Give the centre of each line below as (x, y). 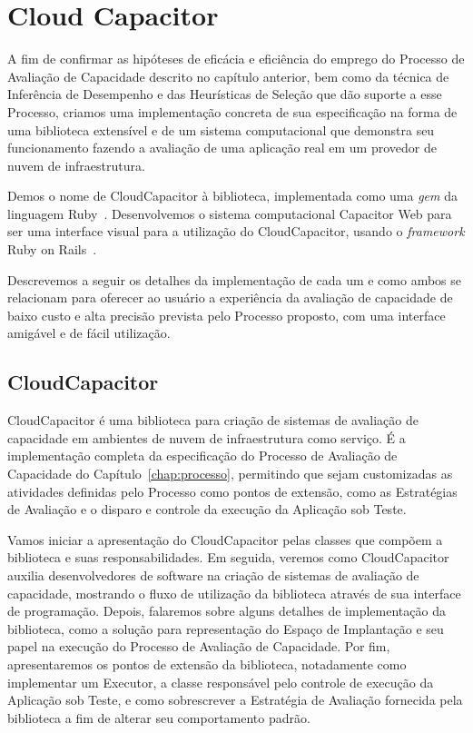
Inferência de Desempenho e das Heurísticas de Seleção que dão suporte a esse (225, 94)
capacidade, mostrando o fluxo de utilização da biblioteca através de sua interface (234, 593)
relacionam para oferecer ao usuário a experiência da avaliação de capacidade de (230, 297)
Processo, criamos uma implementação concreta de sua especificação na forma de (232, 111)
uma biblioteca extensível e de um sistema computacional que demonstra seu (221, 129)
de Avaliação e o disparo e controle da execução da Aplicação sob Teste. (207, 509)
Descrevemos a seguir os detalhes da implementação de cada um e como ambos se (235, 279)
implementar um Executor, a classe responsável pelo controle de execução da (221, 682)
